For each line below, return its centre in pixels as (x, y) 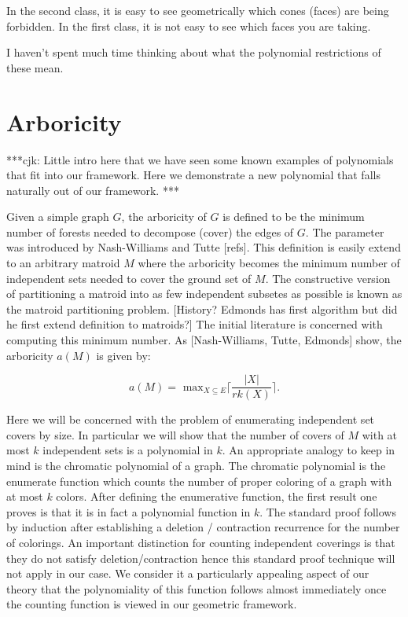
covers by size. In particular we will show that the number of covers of (175, 434)
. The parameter (345, 231)
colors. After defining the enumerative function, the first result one (217, 496)
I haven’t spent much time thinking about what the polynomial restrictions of (194, 52)
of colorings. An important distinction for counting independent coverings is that (201, 543)
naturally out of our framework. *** (93, 190)
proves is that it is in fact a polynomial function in (129, 511)
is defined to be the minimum (294, 217)
